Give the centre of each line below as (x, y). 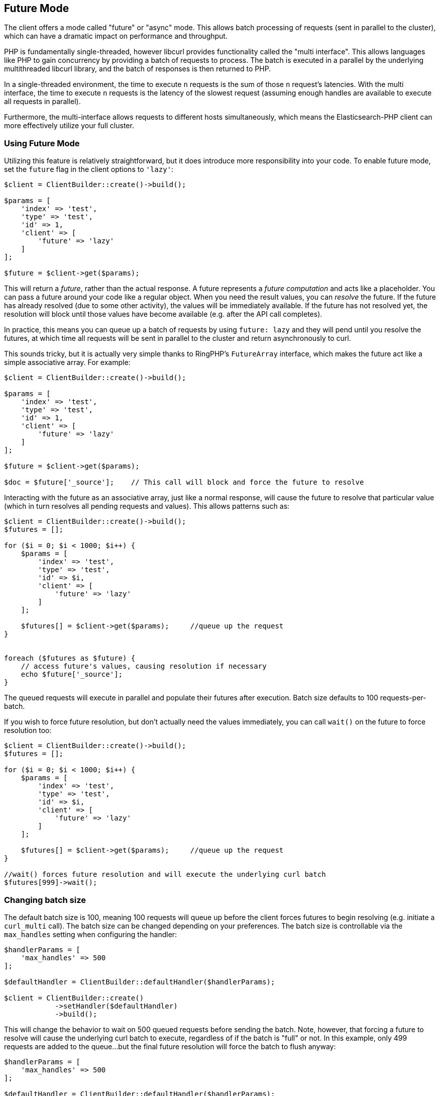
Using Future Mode (42, 143)
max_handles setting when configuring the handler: (91, 934)
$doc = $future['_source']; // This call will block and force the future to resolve (184, 482)
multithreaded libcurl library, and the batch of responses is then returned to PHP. (138, 69)
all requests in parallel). (42, 102)
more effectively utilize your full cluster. (69, 126)
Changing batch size (45, 900)
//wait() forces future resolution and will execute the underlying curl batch (165, 875)
